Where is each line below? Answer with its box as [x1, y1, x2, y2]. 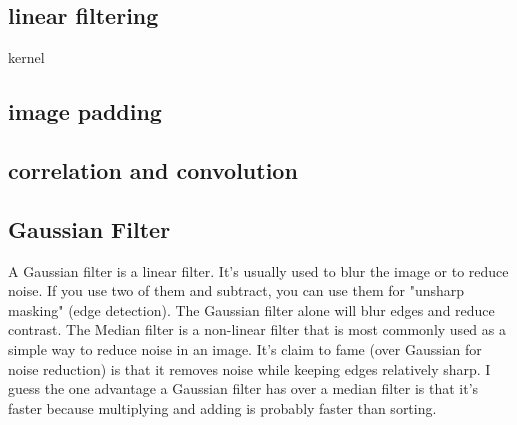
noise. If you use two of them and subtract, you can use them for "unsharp [8, 280, 465, 301]
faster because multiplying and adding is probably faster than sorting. [8, 397, 437, 418]
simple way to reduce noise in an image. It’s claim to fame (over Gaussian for [8, 338, 482, 359]
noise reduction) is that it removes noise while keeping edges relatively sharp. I [8, 358, 491, 379]
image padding [8, 96, 162, 127]
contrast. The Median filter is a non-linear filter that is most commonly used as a [8, 319, 506, 340]
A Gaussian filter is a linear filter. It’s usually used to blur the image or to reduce [8, 260, 509, 281]
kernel [8, 47, 45, 68]
